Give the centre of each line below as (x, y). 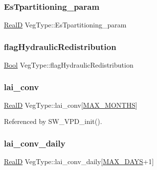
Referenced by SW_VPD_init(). (53, 121)
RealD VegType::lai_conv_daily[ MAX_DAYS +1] (79, 161)
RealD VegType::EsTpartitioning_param (65, 25)
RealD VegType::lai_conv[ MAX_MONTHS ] (71, 105)
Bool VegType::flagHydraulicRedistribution (69, 65)
